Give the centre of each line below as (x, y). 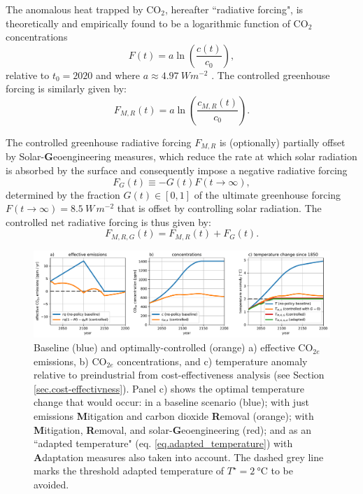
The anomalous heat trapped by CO (84, 9)
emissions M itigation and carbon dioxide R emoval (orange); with (174, 416)
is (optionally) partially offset (282, 142)
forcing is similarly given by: (66, 89)
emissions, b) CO (70, 361)
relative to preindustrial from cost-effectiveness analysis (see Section (179, 375)
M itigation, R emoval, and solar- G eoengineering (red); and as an (172, 429)
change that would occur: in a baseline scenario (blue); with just (171, 402)
